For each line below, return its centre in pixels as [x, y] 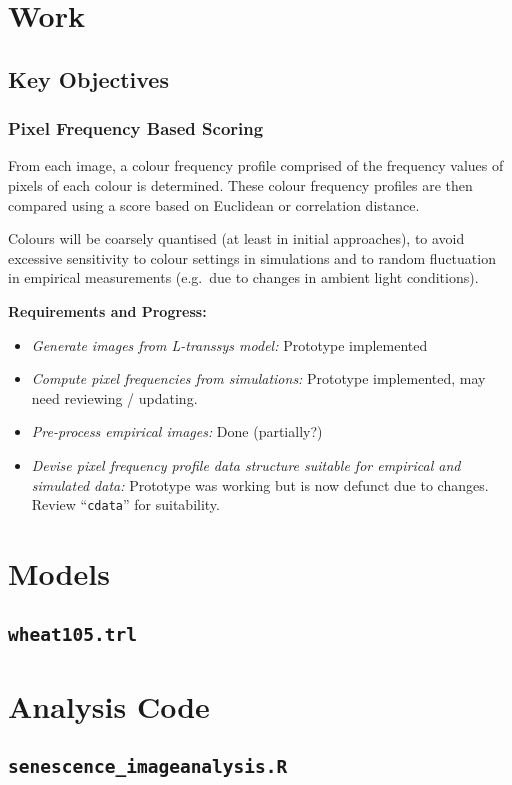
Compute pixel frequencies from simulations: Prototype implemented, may [258, 378]
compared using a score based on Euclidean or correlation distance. [214, 204]
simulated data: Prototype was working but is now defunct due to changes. [260, 484]
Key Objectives [88, 78]
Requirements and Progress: [107, 310]
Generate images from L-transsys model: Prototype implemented [229, 344]
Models [59, 572]
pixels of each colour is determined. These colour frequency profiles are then [240, 184]
